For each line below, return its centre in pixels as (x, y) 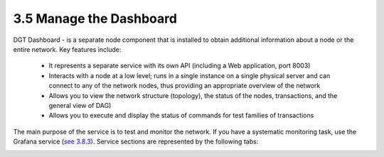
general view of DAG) (80, 105)
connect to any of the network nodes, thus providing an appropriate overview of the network (185, 86)
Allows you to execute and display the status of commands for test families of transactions (181, 115)
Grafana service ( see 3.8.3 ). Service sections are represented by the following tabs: (136, 141)
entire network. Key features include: (67, 49)
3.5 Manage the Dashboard (95, 18)
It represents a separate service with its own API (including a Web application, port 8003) (180, 66)
